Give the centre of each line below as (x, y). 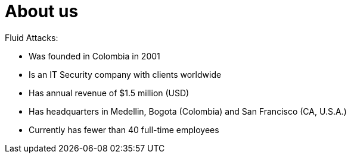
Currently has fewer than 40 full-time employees (124, 129)
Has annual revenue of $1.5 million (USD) (109, 93)
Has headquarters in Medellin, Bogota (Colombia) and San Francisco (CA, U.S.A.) (188, 111)
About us (42, 11)
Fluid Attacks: (32, 37)
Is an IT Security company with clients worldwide (125, 74)
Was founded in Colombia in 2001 (94, 56)
